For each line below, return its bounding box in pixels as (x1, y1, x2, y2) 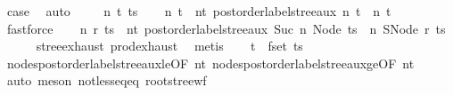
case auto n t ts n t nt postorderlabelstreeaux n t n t (6, 2, 391, 20)
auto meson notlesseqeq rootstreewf (6, 71, 207, 90)
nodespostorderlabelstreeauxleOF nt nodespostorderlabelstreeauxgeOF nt (6, 53, 415, 72)
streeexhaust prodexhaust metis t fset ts (36, 36, 303, 55)
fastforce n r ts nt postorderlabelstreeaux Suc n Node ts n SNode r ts (6, 19, 446, 37)
